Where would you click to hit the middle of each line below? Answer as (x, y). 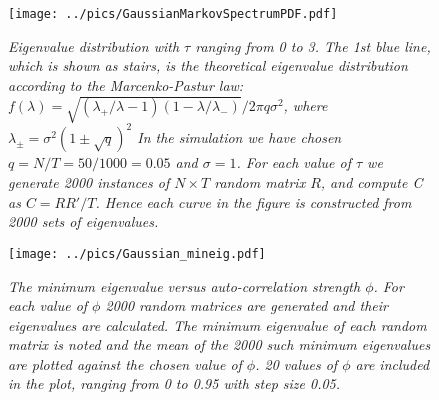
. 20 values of (296, 363)
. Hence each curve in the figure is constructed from (253, 201)
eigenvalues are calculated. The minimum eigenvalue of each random (217, 324)
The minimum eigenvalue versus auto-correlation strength (184, 285)
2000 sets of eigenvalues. (83, 221)
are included (392, 363)
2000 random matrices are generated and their (246, 305)
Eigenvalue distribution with (94, 45)
